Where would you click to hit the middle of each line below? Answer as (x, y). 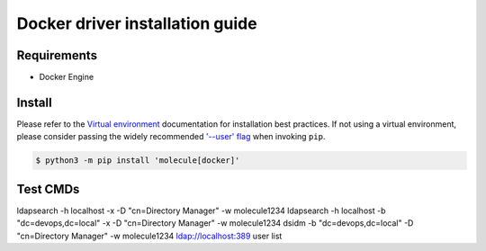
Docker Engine (67, 77)
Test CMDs (48, 189)
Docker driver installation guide (137, 23)
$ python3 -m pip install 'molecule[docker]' (138, 161)
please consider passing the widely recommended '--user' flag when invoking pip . (171, 137)
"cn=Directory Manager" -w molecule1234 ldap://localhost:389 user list (149, 236)
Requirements (57, 55)
